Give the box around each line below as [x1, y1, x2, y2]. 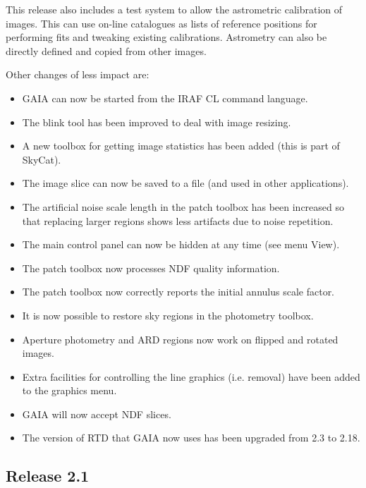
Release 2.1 [6, 465, 90, 487]
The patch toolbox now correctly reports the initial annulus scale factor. [22, 284, 335, 299]
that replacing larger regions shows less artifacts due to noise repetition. [22, 213, 334, 228]
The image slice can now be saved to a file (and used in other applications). [22, 176, 349, 190]
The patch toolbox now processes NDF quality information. [22, 260, 280, 275]
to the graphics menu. [22, 383, 117, 398]
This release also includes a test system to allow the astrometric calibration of [6, 2, 343, 16]
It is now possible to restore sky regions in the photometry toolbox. [22, 307, 314, 322]
